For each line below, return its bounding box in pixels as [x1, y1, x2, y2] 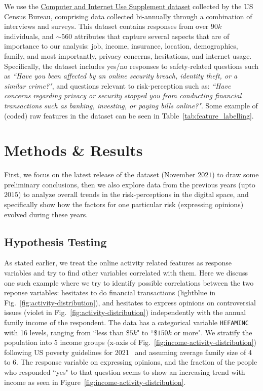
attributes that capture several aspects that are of [74, 30, 230, 41]
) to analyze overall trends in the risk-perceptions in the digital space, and [18, 189, 249, 200]
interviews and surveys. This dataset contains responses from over [4, 21, 209, 31]
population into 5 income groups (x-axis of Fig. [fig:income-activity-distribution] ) [4, 337, 256, 347]
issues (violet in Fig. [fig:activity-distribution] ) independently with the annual [4, 307, 246, 318]
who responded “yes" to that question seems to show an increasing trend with [4, 367, 245, 377]
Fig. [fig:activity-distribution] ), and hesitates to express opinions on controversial [4, 297, 256, 307]
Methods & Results [4, 140, 143, 161]
